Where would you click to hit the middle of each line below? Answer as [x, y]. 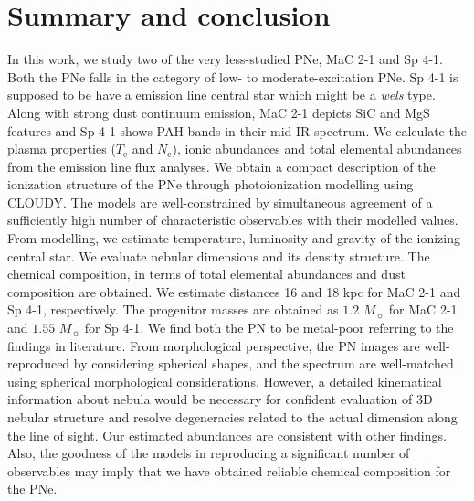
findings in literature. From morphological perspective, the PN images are [214, 345]
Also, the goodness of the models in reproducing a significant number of [209, 453]
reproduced [39, 363]
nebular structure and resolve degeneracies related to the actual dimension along [232, 417]
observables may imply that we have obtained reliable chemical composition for [229, 470]
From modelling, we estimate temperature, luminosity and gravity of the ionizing [234, 238]
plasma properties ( [62, 149]
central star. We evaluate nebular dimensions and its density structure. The [219, 256]
